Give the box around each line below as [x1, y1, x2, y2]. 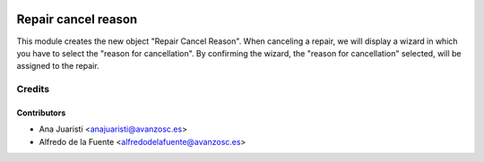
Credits [16, 83, 49, 96]
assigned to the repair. [16, 61, 99, 72]
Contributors [16, 107, 66, 118]
